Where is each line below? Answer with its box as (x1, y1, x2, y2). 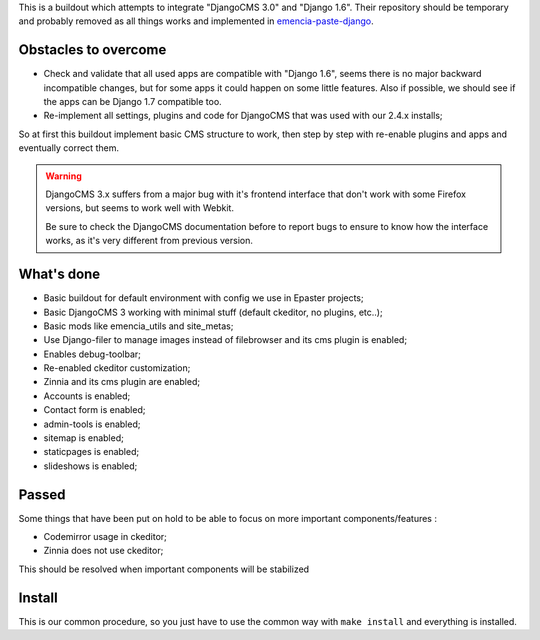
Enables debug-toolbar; (43, 348, 142, 360)
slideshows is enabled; (43, 460, 138, 472)
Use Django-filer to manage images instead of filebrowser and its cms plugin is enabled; (43, 334, 408, 346)
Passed (18, 486, 66, 503)
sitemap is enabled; (43, 432, 124, 444)
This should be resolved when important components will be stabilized (18, 563, 310, 575)
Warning (45, 170, 82, 182)
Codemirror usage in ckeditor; (43, 531, 167, 543)
